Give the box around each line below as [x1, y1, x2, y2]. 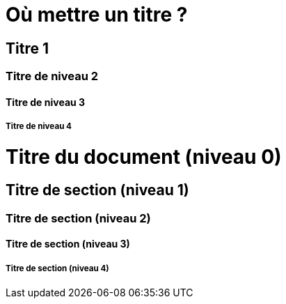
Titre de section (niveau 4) [6, 263, 109, 273]
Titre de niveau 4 [6, 121, 72, 132]
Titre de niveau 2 [6, 69, 99, 84]
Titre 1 [6, 39, 49, 57]
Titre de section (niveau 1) [6, 181, 189, 199]
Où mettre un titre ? [6, 3, 188, 26]
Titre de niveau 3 [6, 96, 86, 108]
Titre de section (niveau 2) [6, 211, 151, 225]
